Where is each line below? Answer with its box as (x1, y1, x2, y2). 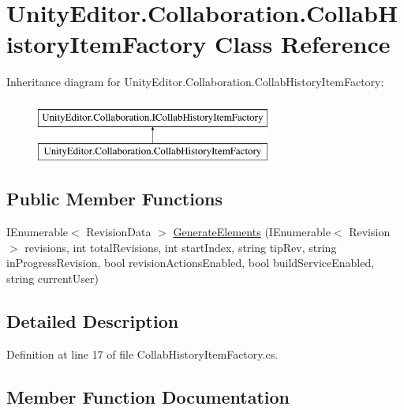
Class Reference (214, 28, 391, 60)
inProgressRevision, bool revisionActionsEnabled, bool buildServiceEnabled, (6, 254, 375, 271)
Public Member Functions (6, 186, 223, 211)
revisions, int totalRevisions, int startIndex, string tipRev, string (24, 239, 337, 255)
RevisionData (86, 224, 151, 240)
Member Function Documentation (6, 384, 290, 408)
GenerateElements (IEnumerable (173, 224, 331, 240)
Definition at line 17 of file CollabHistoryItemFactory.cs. (6, 345, 279, 362)
